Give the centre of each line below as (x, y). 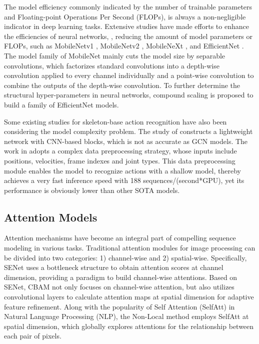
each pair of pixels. (33, 336)
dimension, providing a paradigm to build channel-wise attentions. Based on (121, 277)
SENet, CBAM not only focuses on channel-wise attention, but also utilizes (119, 287)
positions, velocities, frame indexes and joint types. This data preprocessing (120, 160)
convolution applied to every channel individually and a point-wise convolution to (129, 75)
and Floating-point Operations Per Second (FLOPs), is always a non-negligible (125, 16)
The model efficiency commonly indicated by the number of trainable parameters (128, 6)
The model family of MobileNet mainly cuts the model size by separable (115, 55)
